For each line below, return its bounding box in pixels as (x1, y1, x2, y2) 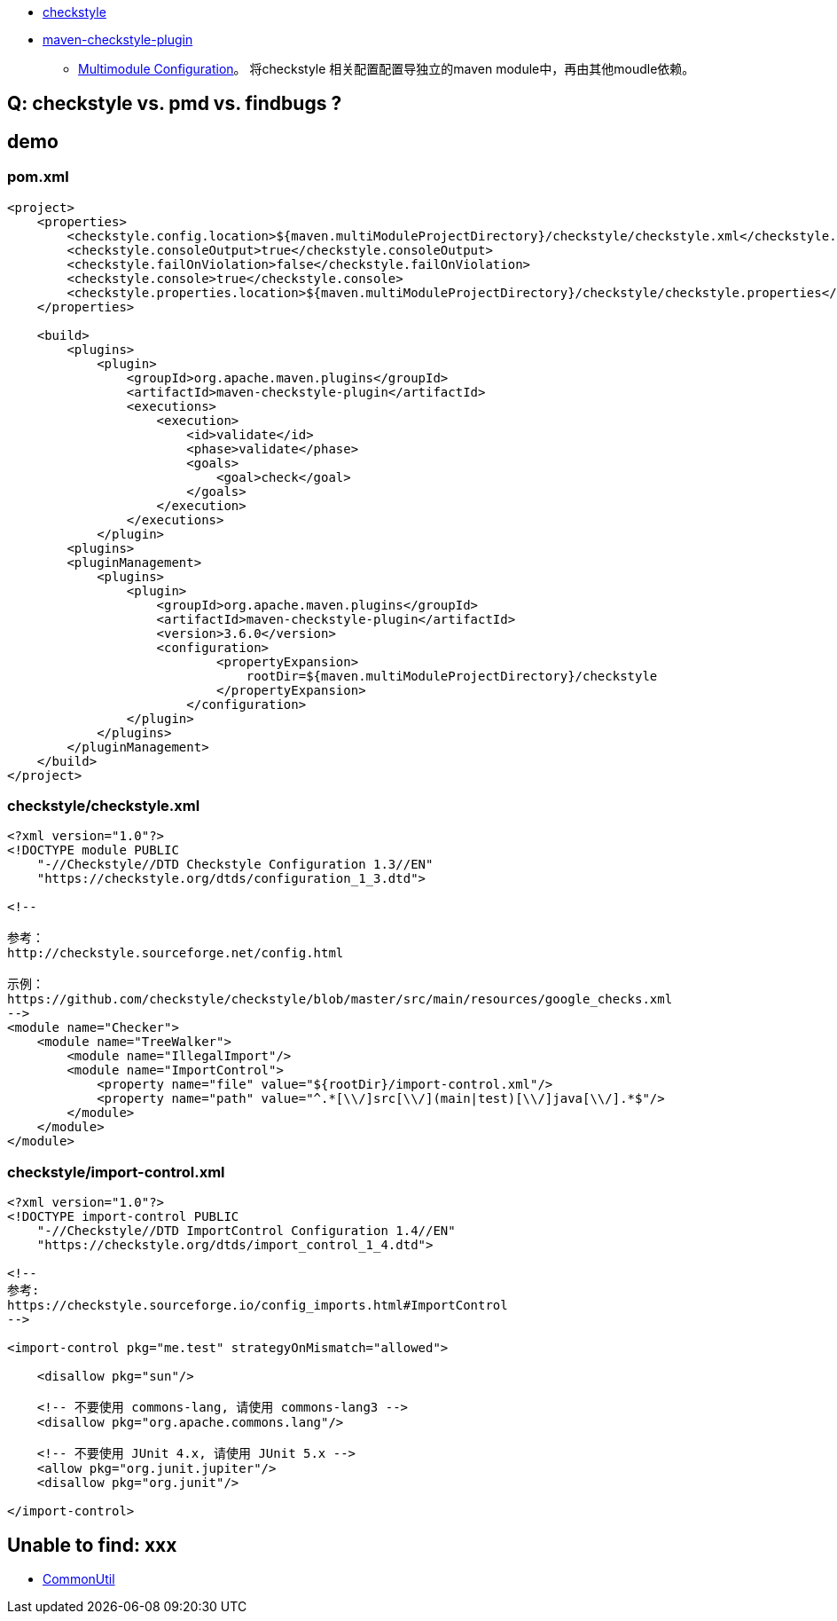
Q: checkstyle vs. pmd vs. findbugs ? (7, 92, 342, 115)
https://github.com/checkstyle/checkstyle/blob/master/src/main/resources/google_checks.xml (7, 992, 673, 1007)
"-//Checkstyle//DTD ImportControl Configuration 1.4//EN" (36, 1224, 456, 1239)
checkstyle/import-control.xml (7, 1162, 225, 1181)
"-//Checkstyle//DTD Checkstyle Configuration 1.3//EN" (36, 857, 434, 872)
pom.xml (7, 168, 69, 186)
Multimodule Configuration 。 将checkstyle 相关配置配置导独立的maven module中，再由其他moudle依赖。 (78, 61, 695, 76)
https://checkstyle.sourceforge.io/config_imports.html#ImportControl (7, 1298, 508, 1313)
